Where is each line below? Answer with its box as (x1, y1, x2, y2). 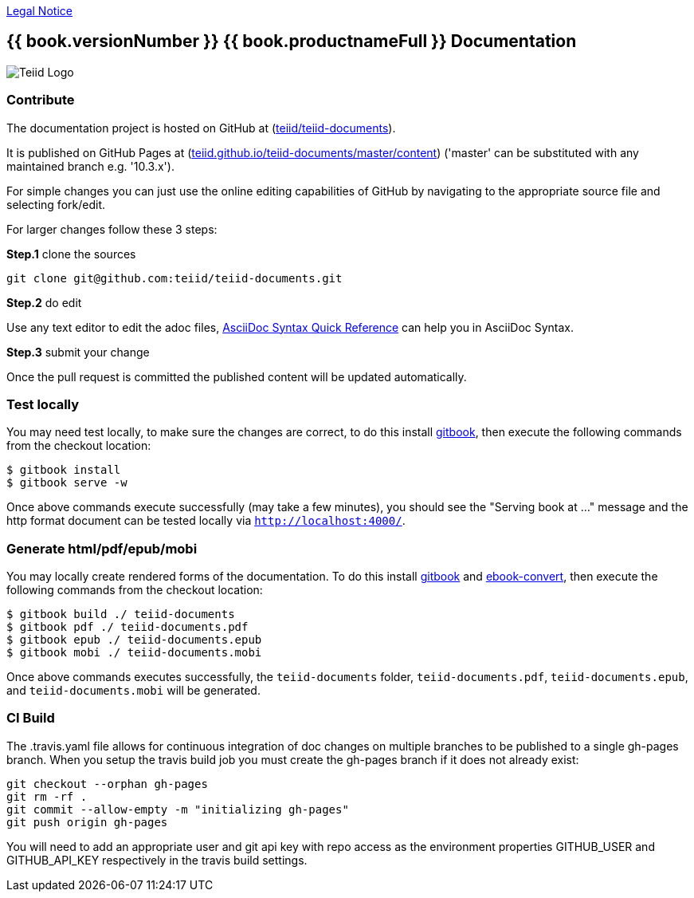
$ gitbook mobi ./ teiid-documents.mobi (6, 646, 262, 660)
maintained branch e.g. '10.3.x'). (6, 159, 174, 173)
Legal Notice (6, 4, 73, 18)
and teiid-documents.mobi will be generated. (6, 683, 261, 698)
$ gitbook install (6, 463, 121, 477)
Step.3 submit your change (6, 345, 150, 359)
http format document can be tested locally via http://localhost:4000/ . (6, 514, 406, 528)
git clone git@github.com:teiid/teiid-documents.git (6, 271, 343, 285)
